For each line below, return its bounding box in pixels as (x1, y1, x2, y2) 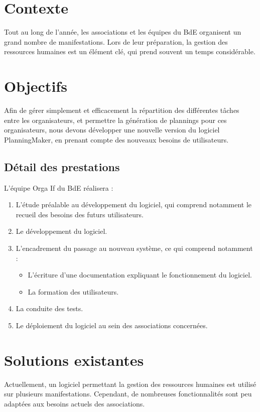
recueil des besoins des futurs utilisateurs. (16, 209, 144, 219)
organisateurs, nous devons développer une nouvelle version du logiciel (4, 124, 220, 135)
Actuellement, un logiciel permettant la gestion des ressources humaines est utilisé (4, 378, 256, 389)
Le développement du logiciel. (16, 226, 107, 236)
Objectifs (4, 76, 67, 96)
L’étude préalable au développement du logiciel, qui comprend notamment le (16, 199, 252, 210)
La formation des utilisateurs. (28, 286, 119, 297)
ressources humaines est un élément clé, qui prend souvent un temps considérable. (4, 46, 255, 57)
